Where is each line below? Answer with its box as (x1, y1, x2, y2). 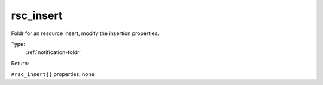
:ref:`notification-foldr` (26, 49, 81, 56)
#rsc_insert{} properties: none (11, 71, 95, 78)
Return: (11, 59, 29, 67)
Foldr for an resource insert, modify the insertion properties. (11, 30, 160, 37)
